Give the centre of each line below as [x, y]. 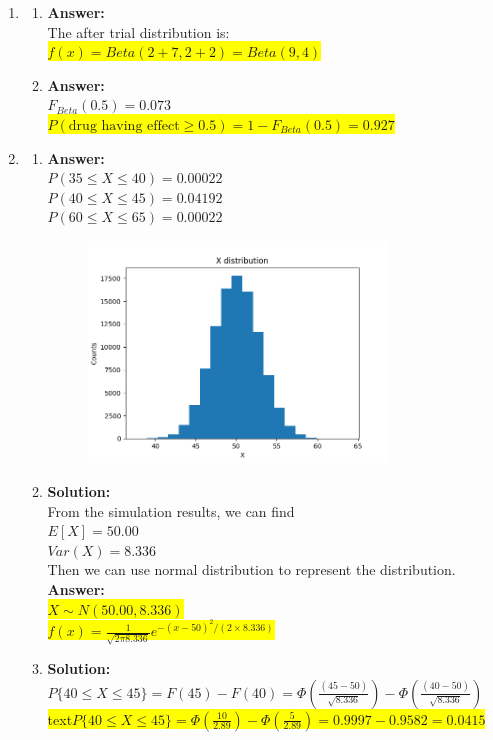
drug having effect [124, 125]
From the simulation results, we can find [171, 510]
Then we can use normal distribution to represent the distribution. [251, 569]
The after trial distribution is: [138, 31]
